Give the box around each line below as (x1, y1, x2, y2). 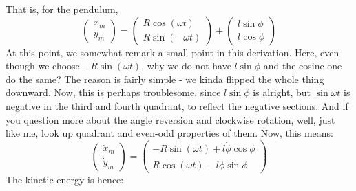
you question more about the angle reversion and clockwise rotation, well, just (6, 112, 335, 126)
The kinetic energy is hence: (6, 172, 124, 187)
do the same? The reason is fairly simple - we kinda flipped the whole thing (6, 71, 324, 86)
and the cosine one (263, 58, 342, 73)
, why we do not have (141, 58, 231, 73)
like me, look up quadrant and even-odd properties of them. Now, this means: (6, 126, 333, 140)
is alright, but (253, 85, 311, 100)
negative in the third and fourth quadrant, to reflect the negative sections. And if (6, 98, 348, 113)
